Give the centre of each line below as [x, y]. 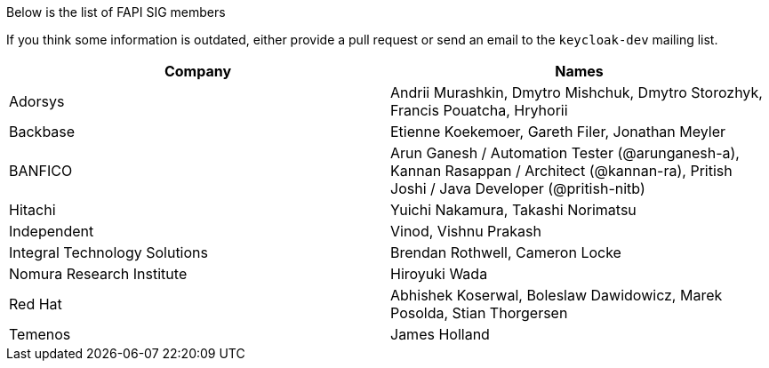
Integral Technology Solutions [108, 252]
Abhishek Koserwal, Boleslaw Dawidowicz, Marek [557, 295]
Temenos [40, 334]
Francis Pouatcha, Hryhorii [479, 110]
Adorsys [37, 101]
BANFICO [41, 171]
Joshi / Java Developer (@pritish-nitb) [518, 188]
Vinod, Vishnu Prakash [466, 231]
